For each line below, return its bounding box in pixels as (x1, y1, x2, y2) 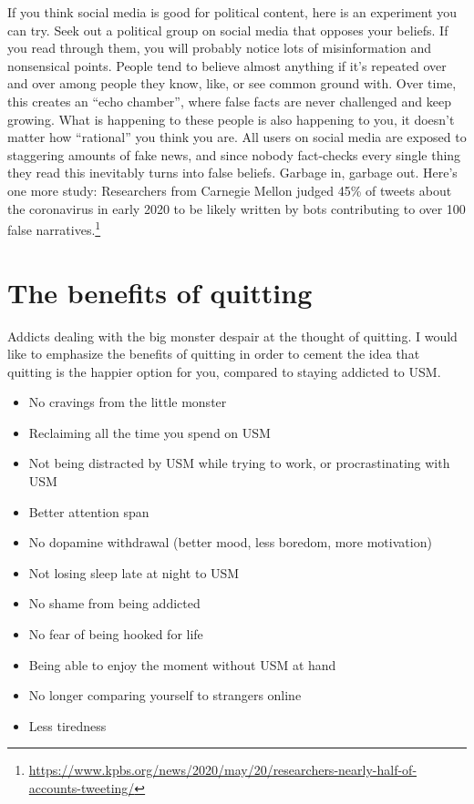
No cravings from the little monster (28, 392, 227, 412)
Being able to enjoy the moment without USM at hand (28, 655, 336, 674)
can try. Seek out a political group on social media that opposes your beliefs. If (7, 20, 448, 39)
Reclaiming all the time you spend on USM (28, 422, 271, 442)
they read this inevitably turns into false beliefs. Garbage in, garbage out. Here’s (7, 163, 458, 182)
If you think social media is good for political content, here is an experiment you (7, 3, 458, 21)
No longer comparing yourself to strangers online (28, 686, 302, 705)
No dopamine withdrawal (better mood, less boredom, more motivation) (28, 533, 432, 552)
